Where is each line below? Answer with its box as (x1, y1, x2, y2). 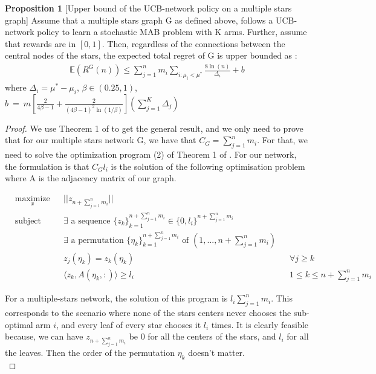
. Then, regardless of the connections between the (102, 37, 285, 50)
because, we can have (5, 330, 83, 343)
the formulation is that (5, 160, 89, 172)
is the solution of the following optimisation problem (111, 160, 305, 172)
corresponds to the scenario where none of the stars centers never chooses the (5, 306, 291, 319)
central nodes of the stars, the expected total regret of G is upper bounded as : (5, 49, 297, 62)
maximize (15, 195, 50, 204)
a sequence (71, 216, 111, 225)
